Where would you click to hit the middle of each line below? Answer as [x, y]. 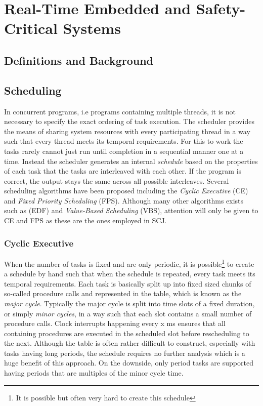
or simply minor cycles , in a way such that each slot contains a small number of [128, 313]
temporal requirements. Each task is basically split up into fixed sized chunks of [128, 283]
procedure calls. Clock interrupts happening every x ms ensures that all [115, 323]
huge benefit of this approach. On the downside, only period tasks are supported [129, 363]
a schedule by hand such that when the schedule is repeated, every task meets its [130, 274]
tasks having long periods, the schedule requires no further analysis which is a [125, 353]
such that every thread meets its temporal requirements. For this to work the [124, 141]
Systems [92, 28]
